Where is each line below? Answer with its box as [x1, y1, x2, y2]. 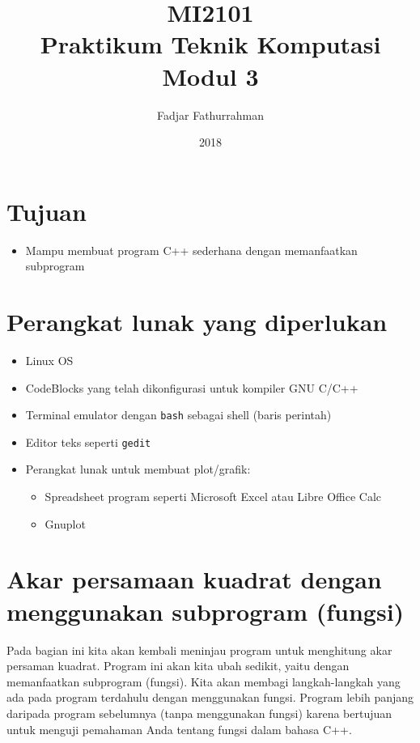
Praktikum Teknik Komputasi [40, 28, 381, 61]
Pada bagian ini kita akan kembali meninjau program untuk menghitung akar [6, 641, 392, 658]
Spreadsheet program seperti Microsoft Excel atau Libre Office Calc [45, 488, 381, 505]
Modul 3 [162, 59, 259, 92]
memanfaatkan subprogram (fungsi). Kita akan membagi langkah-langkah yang [6, 673, 401, 690]
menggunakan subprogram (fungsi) [6, 594, 405, 627]
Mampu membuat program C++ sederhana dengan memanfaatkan [25, 241, 358, 258]
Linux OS [25, 351, 74, 368]
